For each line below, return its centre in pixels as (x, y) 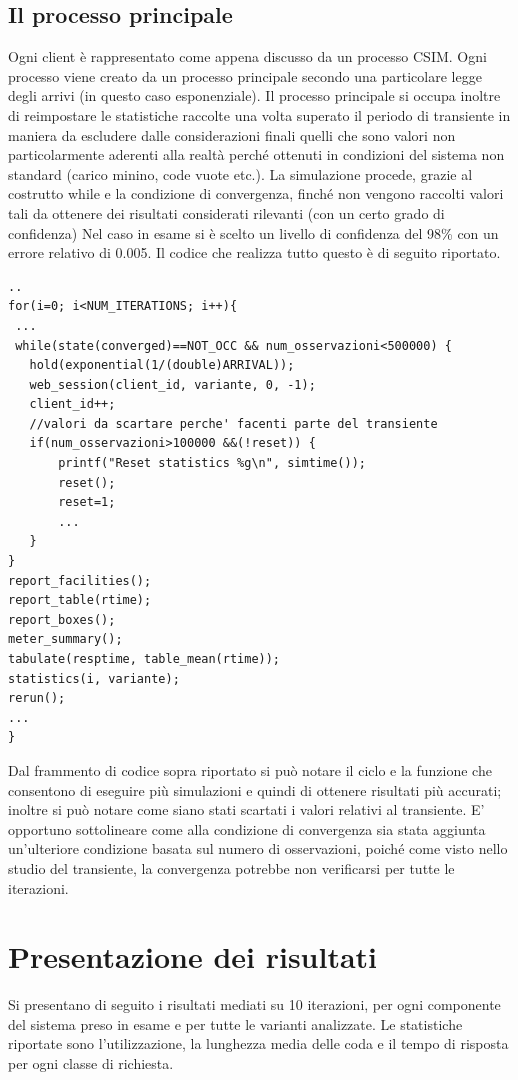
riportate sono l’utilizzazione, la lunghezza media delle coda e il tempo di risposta (258, 1043)
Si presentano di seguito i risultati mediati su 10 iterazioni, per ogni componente (254, 1004)
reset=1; (87, 502)
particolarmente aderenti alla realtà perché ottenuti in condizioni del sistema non (256, 154)
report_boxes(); (62, 619)
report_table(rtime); (80, 600)
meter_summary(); (65, 639)
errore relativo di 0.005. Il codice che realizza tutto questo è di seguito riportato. (254, 252)
